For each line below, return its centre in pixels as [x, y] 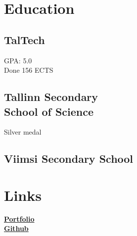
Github [16, 228]
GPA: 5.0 [18, 60]
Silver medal [23, 132]
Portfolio [19, 218]
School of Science [49, 111]
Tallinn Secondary [51, 97]
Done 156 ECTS [29, 70]
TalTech [24, 39]
